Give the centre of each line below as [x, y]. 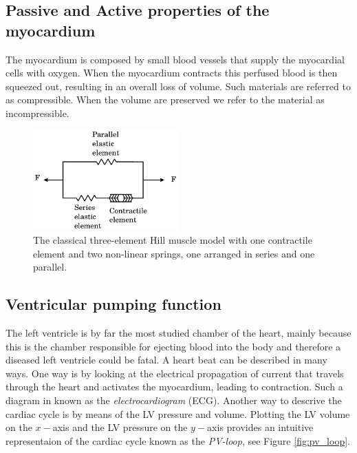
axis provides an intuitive [260, 427]
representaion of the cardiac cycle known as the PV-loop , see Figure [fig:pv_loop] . [178, 440]
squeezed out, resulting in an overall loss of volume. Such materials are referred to [178, 86]
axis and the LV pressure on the [120, 427]
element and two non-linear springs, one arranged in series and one [174, 253]
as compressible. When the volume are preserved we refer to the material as [165, 99]
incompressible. [37, 113]
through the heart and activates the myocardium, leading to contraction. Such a [174, 387]
